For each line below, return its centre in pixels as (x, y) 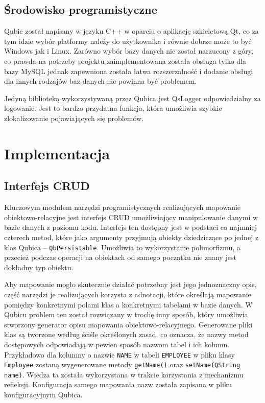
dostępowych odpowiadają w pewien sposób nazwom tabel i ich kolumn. (117, 344)
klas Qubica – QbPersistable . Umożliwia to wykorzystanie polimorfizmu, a (122, 247)
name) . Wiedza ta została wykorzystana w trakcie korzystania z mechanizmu (124, 374)
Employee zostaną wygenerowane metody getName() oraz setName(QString (122, 364)
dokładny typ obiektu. (39, 267)
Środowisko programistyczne (81, 9)
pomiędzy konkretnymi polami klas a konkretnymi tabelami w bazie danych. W (128, 304)
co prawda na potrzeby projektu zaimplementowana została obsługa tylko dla (125, 61)
